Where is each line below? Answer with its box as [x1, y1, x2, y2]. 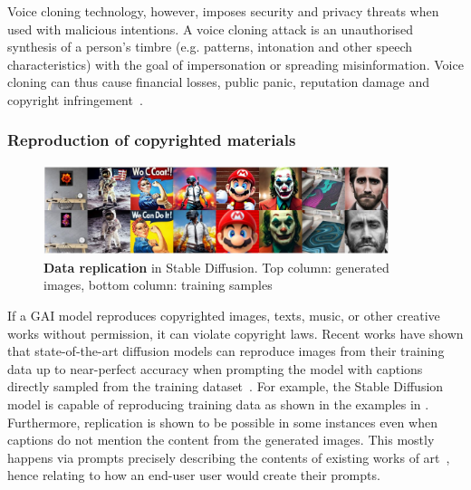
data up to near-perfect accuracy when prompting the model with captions [7, 359, 423, 378]
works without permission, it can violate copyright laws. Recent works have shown [7, 323, 464, 342]
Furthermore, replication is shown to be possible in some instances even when [7, 412, 437, 431]
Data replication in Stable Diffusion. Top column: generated [43, 257, 389, 276]
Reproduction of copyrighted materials [7, 129, 296, 151]
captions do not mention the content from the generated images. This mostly [7, 430, 435, 449]
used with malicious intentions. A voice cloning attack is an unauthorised [7, 19, 414, 38]
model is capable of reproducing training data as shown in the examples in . [7, 394, 429, 413]
